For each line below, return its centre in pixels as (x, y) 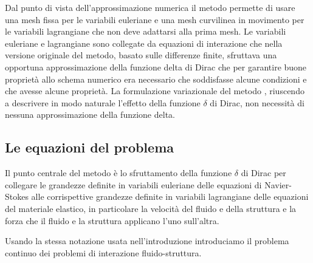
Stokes (17, 196)
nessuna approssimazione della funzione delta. (90, 114)
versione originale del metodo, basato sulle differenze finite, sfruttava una (141, 55)
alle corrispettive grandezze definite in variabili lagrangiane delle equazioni (170, 196)
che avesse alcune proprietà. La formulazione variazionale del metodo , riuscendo (155, 91)
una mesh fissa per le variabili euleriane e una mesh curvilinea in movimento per (155, 19)
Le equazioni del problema (89, 147)
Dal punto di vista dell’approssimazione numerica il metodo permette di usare (150, 7)
